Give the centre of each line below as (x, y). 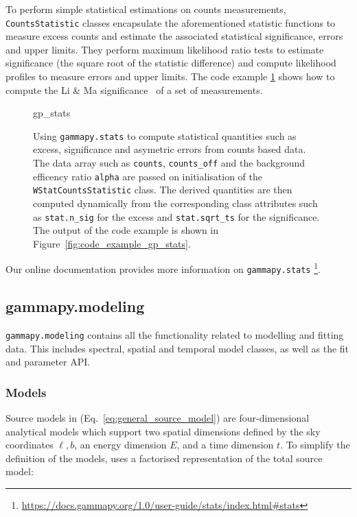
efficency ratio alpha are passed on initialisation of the (148, 176)
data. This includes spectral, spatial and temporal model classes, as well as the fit (177, 348)
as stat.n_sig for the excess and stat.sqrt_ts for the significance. (176, 216)
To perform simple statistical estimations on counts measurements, (146, 9)
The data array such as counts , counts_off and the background (169, 163)
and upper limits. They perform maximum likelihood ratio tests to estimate (165, 49)
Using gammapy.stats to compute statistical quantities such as (165, 135)
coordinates (30, 445)
